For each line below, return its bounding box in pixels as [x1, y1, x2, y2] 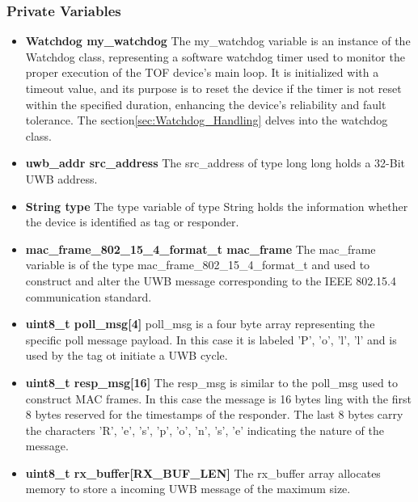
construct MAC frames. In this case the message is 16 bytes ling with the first [25, 390, 412, 407]
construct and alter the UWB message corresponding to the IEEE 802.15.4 [25, 272, 396, 289]
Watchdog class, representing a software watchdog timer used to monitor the [25, 48, 405, 65]
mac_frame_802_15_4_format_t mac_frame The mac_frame [25, 240, 376, 257]
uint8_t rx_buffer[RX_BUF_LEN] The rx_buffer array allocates [25, 464, 381, 481]
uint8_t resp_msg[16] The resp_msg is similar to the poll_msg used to [25, 373, 398, 390]
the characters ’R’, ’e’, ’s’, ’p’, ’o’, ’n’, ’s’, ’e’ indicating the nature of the [25, 421, 384, 438]
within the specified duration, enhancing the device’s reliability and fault [25, 95, 386, 112]
